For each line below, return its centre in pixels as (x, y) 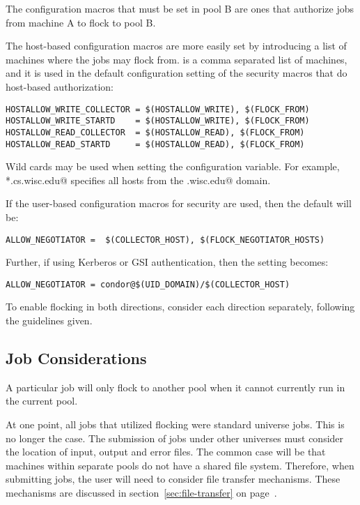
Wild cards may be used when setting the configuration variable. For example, (173, 166)
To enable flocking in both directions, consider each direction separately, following (180, 307)
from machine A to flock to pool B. (81, 22)
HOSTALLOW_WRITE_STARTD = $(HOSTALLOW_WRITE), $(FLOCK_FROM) (158, 121)
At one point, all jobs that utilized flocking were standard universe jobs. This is (175, 424)
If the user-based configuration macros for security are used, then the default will (179, 203)
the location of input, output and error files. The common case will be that (166, 452)
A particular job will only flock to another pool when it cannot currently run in (175, 387)
